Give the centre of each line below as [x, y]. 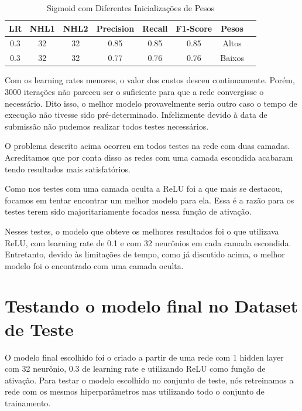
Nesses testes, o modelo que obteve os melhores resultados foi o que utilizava [142, 231]
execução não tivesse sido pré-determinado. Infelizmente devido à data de [136, 115]
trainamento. [28, 402]
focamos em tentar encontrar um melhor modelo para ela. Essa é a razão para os [150, 200]
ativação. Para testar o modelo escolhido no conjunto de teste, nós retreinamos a [149, 380]
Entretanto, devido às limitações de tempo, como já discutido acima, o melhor [145, 254]
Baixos [232, 58]
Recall [155, 28]
